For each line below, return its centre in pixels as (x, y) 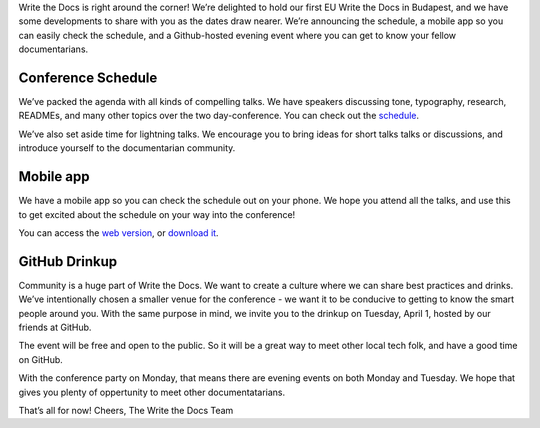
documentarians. (53, 49)
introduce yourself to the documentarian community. (127, 148)
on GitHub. (41, 359)
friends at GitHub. (55, 327)
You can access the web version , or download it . (118, 232)
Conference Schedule (88, 77)
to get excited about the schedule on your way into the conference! (157, 214)
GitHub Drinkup (68, 261)
